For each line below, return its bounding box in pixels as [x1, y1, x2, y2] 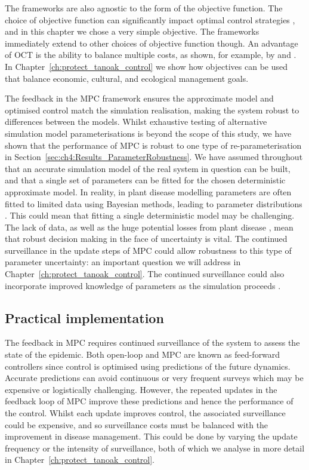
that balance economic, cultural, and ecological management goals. [5, 72, 249, 84]
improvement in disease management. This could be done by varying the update [5, 430, 298, 443]
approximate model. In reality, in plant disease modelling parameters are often [5, 185, 292, 198]
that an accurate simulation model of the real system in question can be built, [5, 162, 291, 174]
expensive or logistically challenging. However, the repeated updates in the [5, 383, 277, 395]
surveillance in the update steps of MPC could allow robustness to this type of [5, 244, 292, 256]
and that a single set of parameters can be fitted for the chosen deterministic [5, 174, 286, 186]
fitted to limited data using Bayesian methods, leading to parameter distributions [5, 197, 302, 210]
